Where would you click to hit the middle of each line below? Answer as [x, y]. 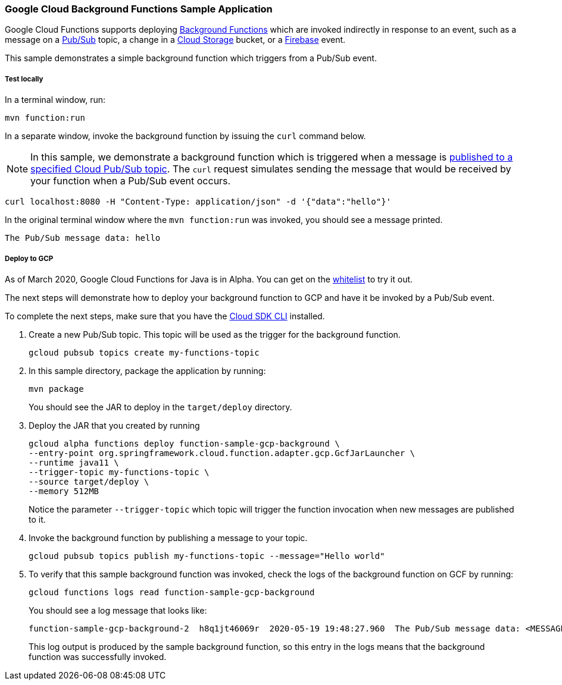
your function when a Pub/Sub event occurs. [131, 181]
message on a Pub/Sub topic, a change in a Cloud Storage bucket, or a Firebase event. [175, 40]
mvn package [56, 389]
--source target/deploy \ [89, 481]
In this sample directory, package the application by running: [147, 370]
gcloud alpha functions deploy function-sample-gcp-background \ [184, 443]
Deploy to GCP [29, 258]
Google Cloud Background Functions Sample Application [139, 9]
